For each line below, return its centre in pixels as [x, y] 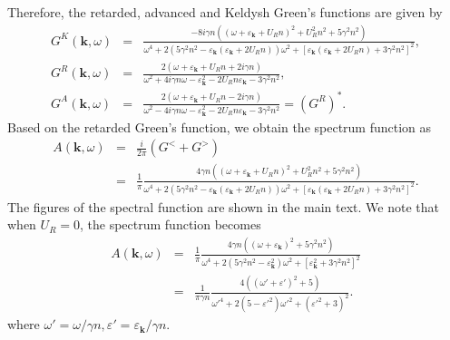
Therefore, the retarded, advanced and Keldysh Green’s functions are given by [225, 12]
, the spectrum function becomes [171, 224]
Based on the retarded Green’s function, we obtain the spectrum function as [220, 126]
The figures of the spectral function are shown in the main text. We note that [223, 206]
